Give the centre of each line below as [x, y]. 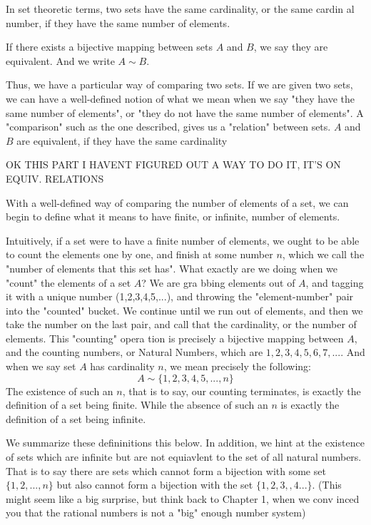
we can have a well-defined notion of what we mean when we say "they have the [181, 98]
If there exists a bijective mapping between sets [110, 47]
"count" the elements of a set [68, 282]
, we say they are [291, 47]
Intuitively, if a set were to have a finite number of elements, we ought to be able [183, 240]
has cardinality [122, 366]
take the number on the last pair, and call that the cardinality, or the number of [181, 324]
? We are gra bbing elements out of [218, 282]
